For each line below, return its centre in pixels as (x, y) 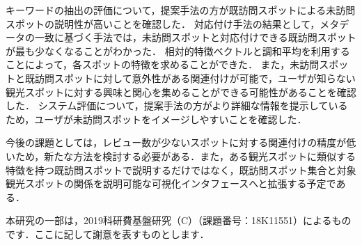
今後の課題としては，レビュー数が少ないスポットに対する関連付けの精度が (176, 142)
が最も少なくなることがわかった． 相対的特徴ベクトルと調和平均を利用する (178, 50)
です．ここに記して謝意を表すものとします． (108, 234)
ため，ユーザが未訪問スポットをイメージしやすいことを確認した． (156, 119)
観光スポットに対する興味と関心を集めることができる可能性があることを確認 (181, 92)
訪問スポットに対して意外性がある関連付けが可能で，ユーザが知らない (195, 78)
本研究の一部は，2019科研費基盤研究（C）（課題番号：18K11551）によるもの (179, 220)
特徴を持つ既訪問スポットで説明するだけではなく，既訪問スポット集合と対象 (181, 169)
